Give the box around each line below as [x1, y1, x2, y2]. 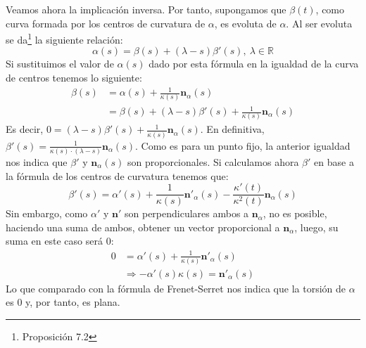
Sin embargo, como [6, 206, 88, 221]
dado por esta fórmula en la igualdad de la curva [149, 56, 359, 71]
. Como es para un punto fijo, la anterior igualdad [135, 138, 351, 153]
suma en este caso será [6, 233, 103, 248]
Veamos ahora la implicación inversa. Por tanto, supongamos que [6, 2, 286, 16]
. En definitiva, [200, 122, 265, 136]
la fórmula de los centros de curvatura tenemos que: [6, 168, 229, 183]
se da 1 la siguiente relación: [6, 30, 123, 46]
